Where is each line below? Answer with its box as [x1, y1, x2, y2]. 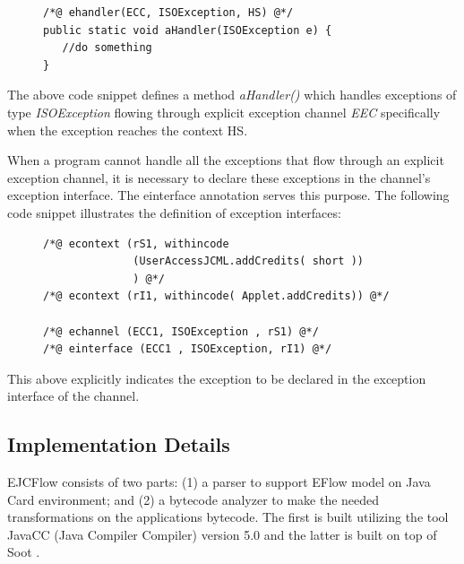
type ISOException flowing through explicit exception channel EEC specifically [7, 102, 441, 121]
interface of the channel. [7, 386, 140, 405]
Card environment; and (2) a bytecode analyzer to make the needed [7, 490, 380, 508]
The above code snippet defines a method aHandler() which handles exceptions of [7, 85, 457, 104]
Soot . [7, 542, 40, 561]
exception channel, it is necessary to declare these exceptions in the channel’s [7, 168, 431, 187]
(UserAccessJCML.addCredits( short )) [133, 255, 364, 268]
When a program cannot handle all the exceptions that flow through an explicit [7, 151, 444, 169]
